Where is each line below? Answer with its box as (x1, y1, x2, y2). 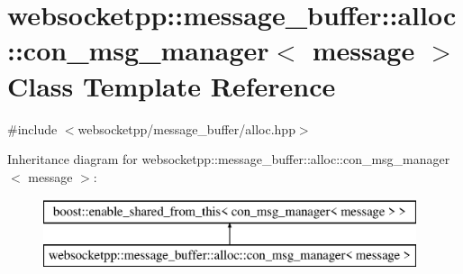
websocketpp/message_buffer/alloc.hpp (77, 119, 295, 138)
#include (7, 119, 58, 138)
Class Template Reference (7, 67, 336, 104)
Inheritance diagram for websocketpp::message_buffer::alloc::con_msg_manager (7, 150, 450, 169)
